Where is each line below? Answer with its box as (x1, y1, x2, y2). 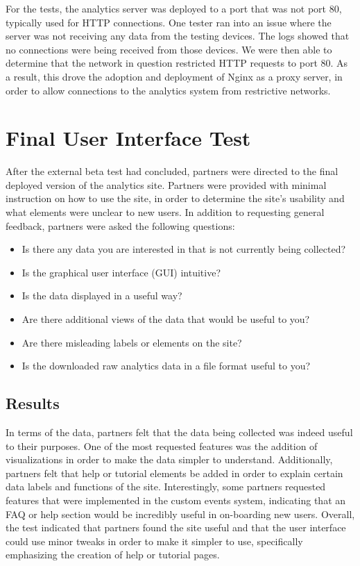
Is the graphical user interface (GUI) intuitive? (22, 265, 221, 279)
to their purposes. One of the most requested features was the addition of (6, 438, 318, 453)
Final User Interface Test (6, 124, 251, 152)
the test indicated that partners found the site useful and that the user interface (6, 520, 346, 535)
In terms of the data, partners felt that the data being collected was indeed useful (6, 425, 353, 440)
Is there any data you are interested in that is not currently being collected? (22, 242, 346, 256)
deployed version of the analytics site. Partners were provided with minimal (6, 177, 327, 192)
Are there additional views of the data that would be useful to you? (22, 312, 310, 326)
